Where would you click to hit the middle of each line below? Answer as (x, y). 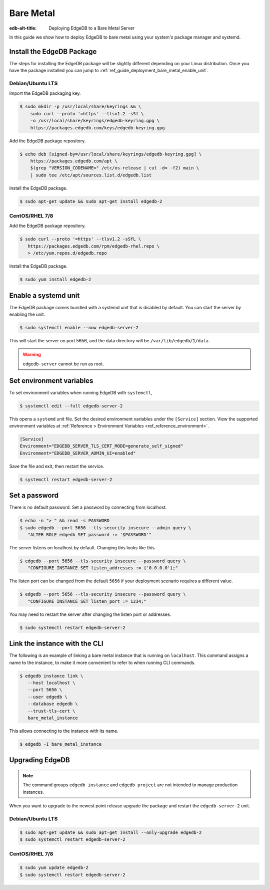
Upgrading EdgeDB (39, 760)
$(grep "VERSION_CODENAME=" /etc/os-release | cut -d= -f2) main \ (115, 168)
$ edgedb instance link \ (51, 676)
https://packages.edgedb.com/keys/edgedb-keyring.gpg (97, 128)
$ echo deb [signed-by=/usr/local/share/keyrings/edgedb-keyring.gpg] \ (111, 154)
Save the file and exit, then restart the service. (57, 466)
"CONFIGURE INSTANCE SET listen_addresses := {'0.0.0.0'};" (103, 568)
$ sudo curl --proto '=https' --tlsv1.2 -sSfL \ (80, 239)
